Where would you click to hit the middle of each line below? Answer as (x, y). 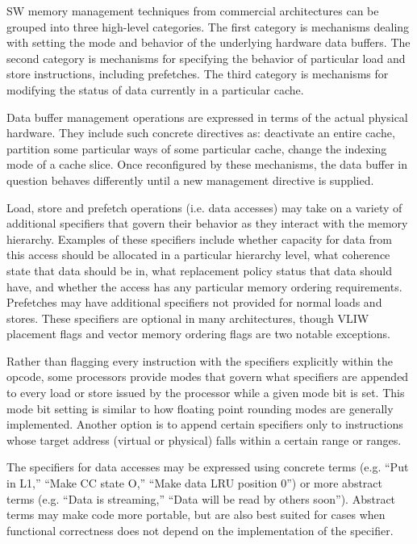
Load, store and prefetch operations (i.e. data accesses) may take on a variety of (204, 207)
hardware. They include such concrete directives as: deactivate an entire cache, (201, 133)
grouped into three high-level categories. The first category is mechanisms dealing (208, 26)
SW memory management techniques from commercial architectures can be (193, 10)
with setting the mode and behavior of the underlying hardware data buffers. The (208, 42)
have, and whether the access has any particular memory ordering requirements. (204, 286)
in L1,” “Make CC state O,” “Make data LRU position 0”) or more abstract (194, 483)
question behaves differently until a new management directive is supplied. (190, 180)
